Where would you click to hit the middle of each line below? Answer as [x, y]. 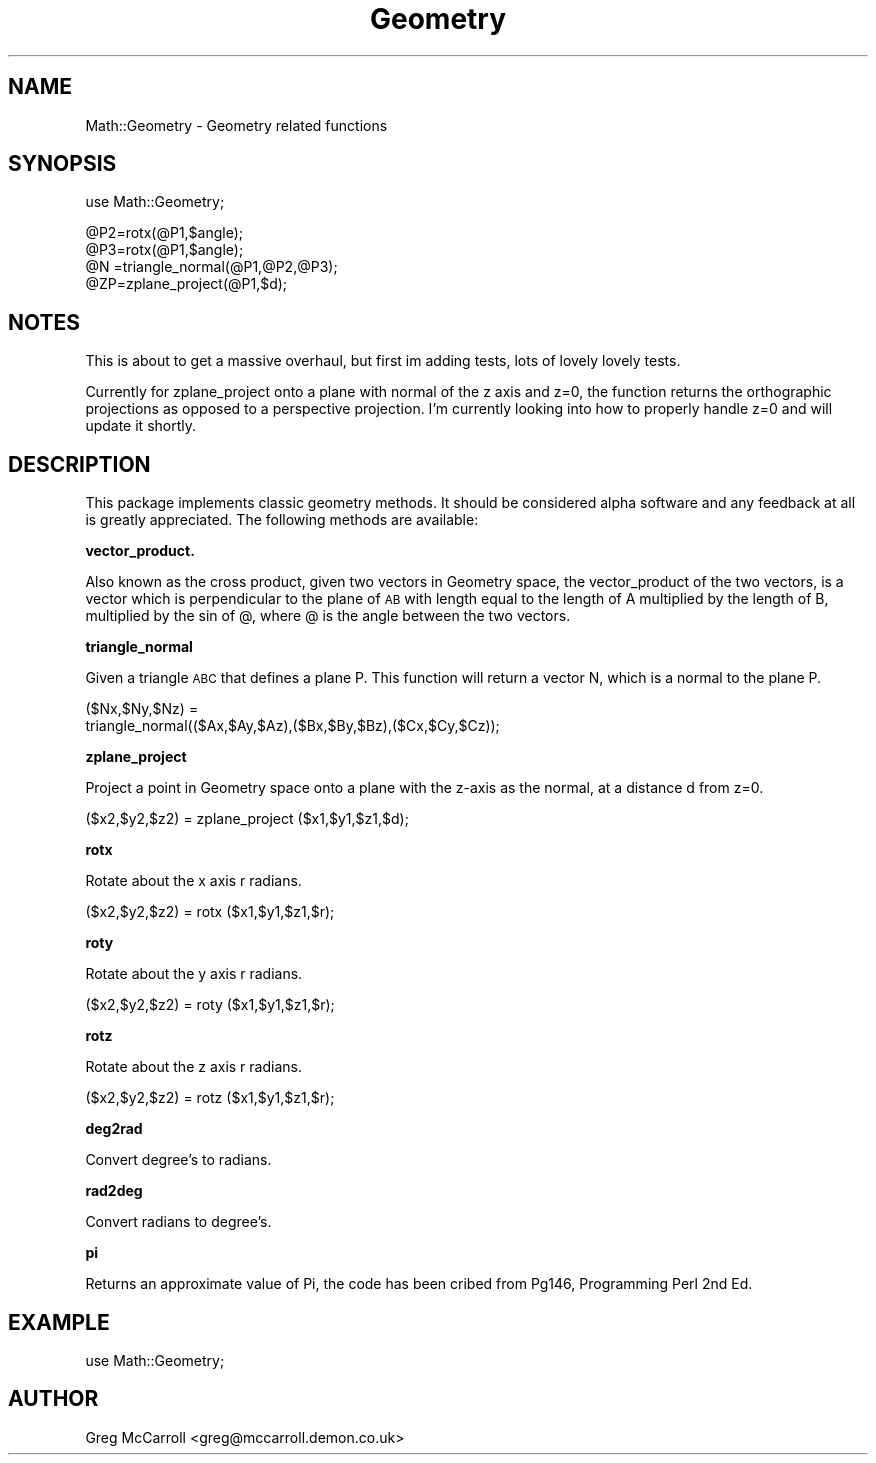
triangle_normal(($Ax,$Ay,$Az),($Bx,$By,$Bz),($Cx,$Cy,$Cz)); [292, 726]
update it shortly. [141, 426]
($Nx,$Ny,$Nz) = [142, 709]
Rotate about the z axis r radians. [193, 1067]
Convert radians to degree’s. [178, 1222]
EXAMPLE [59, 1322]
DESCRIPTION [79, 464]
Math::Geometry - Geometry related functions [236, 125]
